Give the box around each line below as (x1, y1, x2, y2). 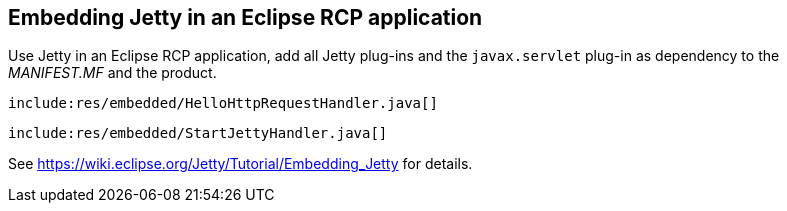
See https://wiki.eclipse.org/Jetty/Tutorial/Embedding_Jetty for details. (8, 155, 473, 173)
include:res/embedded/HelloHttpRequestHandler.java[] (8, 95, 438, 112)
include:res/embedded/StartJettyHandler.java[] (8, 125, 388, 142)
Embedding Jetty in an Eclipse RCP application (8, 5, 483, 30)
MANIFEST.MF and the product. (8, 64, 217, 82)
